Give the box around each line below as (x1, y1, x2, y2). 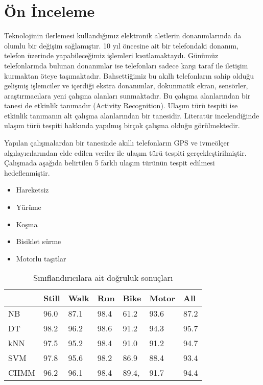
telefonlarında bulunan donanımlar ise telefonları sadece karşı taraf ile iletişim (4, 60, 248, 70)
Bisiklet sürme (16, 236, 61, 247)
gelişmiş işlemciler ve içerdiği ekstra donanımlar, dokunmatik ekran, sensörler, (4, 80, 248, 91)
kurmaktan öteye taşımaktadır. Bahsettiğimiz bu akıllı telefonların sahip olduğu (4, 70, 254, 81)
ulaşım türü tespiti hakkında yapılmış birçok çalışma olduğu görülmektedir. (4, 120, 240, 131)
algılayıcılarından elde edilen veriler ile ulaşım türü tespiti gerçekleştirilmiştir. (4, 147, 247, 158)
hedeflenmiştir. (4, 167, 50, 178)
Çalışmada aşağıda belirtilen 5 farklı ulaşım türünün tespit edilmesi (4, 157, 215, 168)
